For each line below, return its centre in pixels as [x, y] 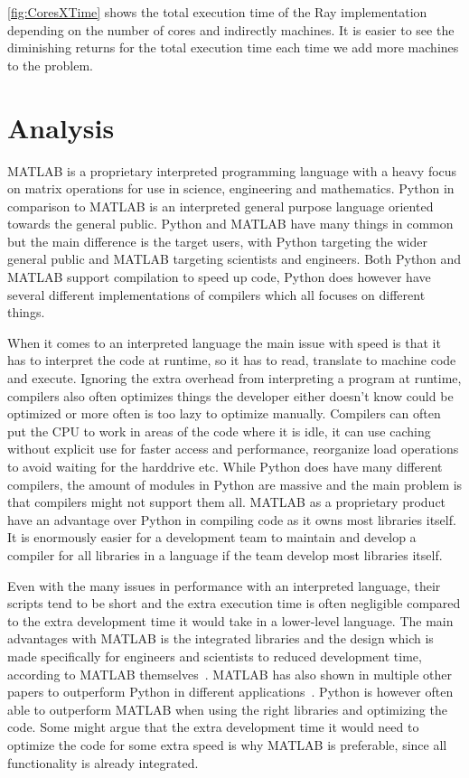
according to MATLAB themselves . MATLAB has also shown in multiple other [230, 674]
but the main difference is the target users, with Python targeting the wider [217, 241]
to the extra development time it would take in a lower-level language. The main [230, 620]
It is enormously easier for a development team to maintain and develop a [212, 537]
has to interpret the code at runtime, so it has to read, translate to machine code [232, 360]
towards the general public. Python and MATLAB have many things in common [230, 224]
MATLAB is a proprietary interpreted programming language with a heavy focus [232, 170]
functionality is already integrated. [103, 762]
